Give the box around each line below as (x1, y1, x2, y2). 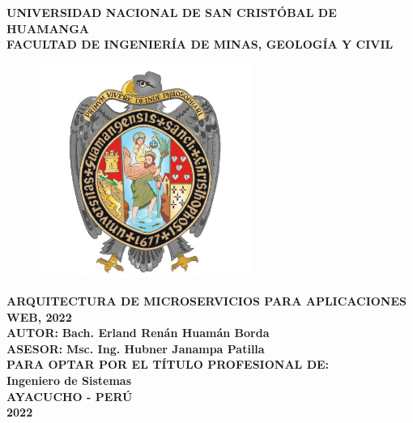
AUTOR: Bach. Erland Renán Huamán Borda (6, 324, 270, 341)
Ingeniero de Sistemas (6, 371, 131, 388)
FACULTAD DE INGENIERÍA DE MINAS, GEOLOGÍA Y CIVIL (6, 36, 394, 53)
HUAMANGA (6, 19, 90, 36)
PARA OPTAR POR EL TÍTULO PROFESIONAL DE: (6, 356, 330, 373)
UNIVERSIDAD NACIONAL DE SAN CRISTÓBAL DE (6, 4, 337, 20)
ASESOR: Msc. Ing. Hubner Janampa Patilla (6, 340, 265, 357)
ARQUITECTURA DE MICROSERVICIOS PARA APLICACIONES (6, 292, 407, 309)
